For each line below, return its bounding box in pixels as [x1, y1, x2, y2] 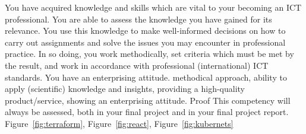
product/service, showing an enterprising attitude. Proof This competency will [5, 94, 291, 106]
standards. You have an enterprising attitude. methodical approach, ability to [5, 71, 287, 83]
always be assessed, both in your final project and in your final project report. [5, 106, 289, 118]
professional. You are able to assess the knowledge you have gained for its [5, 12, 272, 25]
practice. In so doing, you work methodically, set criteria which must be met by [5, 47, 294, 60]
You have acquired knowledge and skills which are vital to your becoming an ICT [5, 1, 302, 13]
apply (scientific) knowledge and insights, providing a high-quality [5, 82, 245, 95]
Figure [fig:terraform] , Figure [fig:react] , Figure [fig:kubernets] [5, 117, 234, 129]
